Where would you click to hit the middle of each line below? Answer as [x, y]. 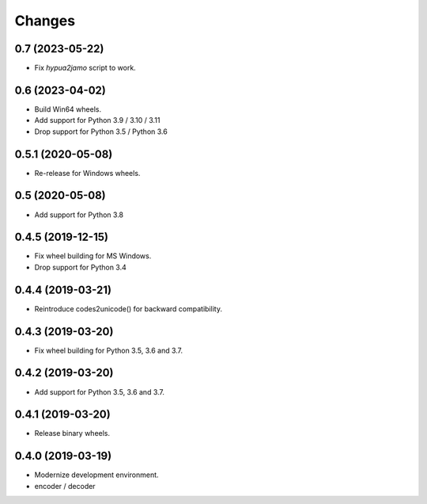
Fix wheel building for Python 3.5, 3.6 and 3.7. [109, 350]
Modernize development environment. [96, 475]
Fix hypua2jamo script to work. [85, 68]
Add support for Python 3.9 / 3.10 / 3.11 [97, 120]
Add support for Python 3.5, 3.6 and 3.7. [100, 391]
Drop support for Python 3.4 [80, 267]
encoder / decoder [65, 486]
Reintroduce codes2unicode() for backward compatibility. [128, 308]
